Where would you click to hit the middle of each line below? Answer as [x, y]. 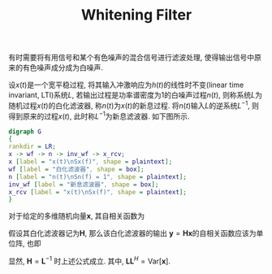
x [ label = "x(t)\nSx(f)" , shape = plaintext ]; [91, 162]
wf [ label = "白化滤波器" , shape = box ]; [76, 169]
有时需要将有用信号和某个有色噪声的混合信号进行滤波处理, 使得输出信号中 [131, 58]
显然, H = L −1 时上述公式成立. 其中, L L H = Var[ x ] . [89, 260]
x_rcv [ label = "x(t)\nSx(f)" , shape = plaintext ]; [97, 192]
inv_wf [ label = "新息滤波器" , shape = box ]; [84, 185]
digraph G [25, 132]
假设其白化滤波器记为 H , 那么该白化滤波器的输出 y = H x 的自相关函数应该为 [133, 233]
